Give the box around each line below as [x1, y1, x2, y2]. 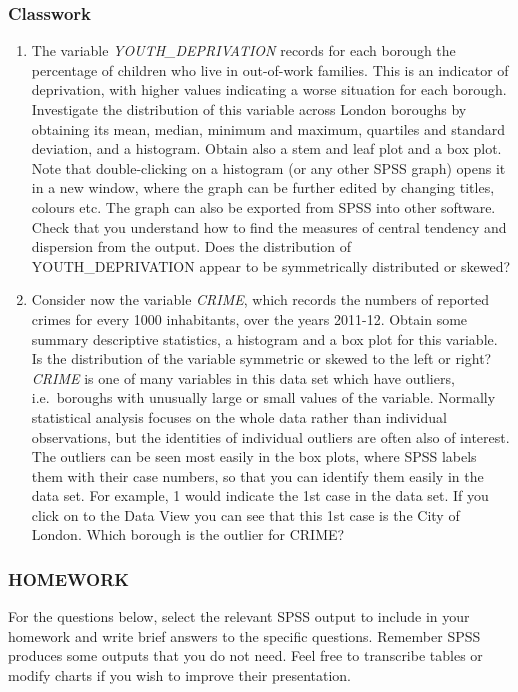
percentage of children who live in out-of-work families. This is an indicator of [31, 59, 509, 80]
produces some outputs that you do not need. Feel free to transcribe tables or [8, 645, 483, 666]
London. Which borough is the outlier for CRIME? [31, 524, 345, 545]
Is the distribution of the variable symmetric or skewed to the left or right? [31, 348, 492, 369]
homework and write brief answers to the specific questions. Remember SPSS [8, 625, 481, 646]
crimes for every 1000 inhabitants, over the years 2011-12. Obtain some [31, 308, 468, 329]
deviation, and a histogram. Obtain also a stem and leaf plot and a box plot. [31, 138, 502, 159]
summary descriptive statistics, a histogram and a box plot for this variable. [31, 328, 498, 349]
